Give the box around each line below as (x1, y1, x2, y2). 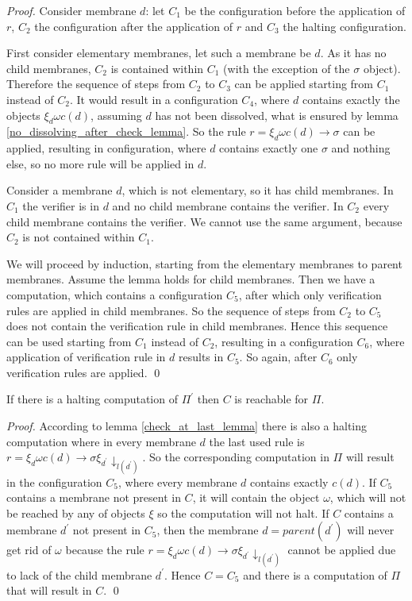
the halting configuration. (283, 17, 406, 34)
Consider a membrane (6, 182, 113, 198)
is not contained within (22, 229, 135, 245)
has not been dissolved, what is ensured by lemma (155, 106, 399, 123)
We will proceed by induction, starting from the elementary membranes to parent (6, 255, 402, 272)
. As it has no (320, 44, 387, 61)
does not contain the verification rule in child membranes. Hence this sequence (6, 318, 388, 334)
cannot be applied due (287, 541, 396, 558)
